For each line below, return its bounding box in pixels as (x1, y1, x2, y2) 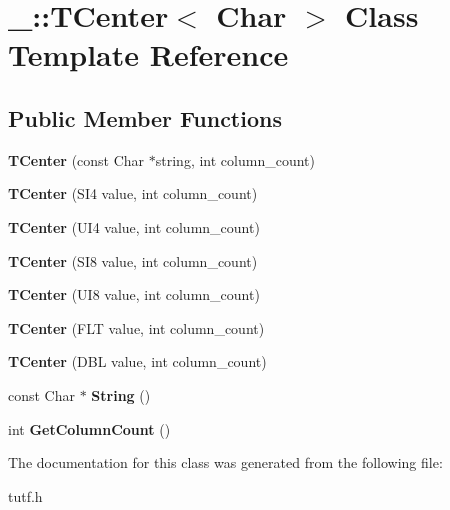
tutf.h (8, 485, 43, 506)
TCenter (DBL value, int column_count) (8, 351, 267, 372)
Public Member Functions (8, 102, 282, 133)
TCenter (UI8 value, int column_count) (8, 284, 260, 305)
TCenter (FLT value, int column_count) (8, 317, 265, 338)
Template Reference (8, 34, 289, 75)
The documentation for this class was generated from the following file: (8, 452, 443, 473)
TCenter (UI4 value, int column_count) (8, 216, 260, 237)
